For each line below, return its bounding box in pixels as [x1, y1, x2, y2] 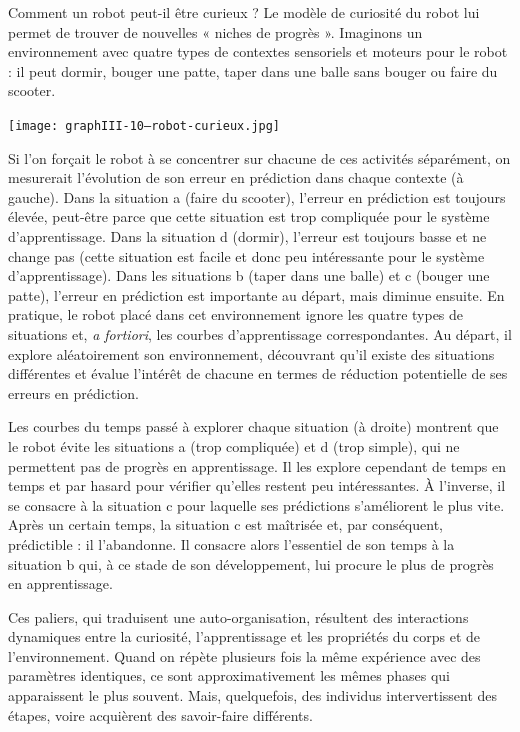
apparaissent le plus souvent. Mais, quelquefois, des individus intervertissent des [8, 685, 498, 706]
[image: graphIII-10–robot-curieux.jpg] [8, 118, 281, 133]
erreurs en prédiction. [8, 382, 139, 403]
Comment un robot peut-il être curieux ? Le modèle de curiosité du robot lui [8, 2, 480, 22]
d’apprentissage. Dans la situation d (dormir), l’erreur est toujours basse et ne [8, 226, 487, 246]
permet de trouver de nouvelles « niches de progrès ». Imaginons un [8, 21, 423, 42]
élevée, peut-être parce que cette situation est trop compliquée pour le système [8, 206, 490, 227]
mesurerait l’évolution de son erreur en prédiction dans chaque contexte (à [8, 167, 464, 188]
